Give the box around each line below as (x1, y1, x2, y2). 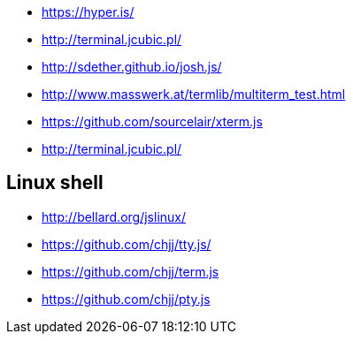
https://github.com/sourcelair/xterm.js (42, 114, 263, 129)
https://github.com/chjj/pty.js (42, 291, 211, 307)
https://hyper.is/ (42, 4, 134, 19)
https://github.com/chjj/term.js (42, 263, 219, 279)
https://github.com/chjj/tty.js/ (42, 236, 211, 252)
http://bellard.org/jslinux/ (42, 208, 187, 224)
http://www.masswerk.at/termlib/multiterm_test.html (42, 87, 346, 102)
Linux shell (6, 171, 104, 194)
